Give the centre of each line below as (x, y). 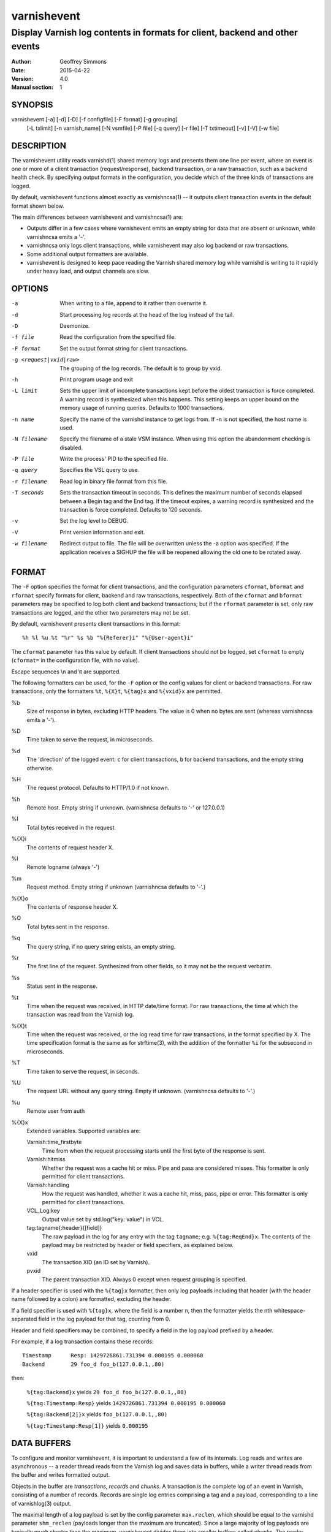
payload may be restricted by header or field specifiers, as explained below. (138, 1245)
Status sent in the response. (62, 986)
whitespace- (290, 1310)
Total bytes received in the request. (71, 827)
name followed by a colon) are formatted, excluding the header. (91, 1299)
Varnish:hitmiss (46, 1159)
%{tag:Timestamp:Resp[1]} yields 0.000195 (87, 1425)
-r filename (29, 481)
